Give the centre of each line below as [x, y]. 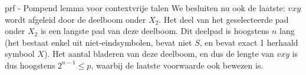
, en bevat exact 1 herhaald [249, 42]
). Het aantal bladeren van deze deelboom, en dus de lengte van [159, 54]
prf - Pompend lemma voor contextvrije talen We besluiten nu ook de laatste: [145, 8]
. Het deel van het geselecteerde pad [224, 19]
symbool [20, 54]
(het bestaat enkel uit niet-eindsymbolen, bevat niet [98, 42]
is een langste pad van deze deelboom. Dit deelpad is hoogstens [155, 31]
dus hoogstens [30, 65]
